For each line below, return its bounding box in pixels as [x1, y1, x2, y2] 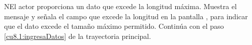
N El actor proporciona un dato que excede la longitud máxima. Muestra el [4, 1, 237, 11]
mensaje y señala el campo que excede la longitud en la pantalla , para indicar [4, 11, 248, 21]
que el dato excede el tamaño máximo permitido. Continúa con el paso [4, 21, 224, 31]
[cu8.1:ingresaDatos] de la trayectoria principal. [4, 30, 151, 41]
